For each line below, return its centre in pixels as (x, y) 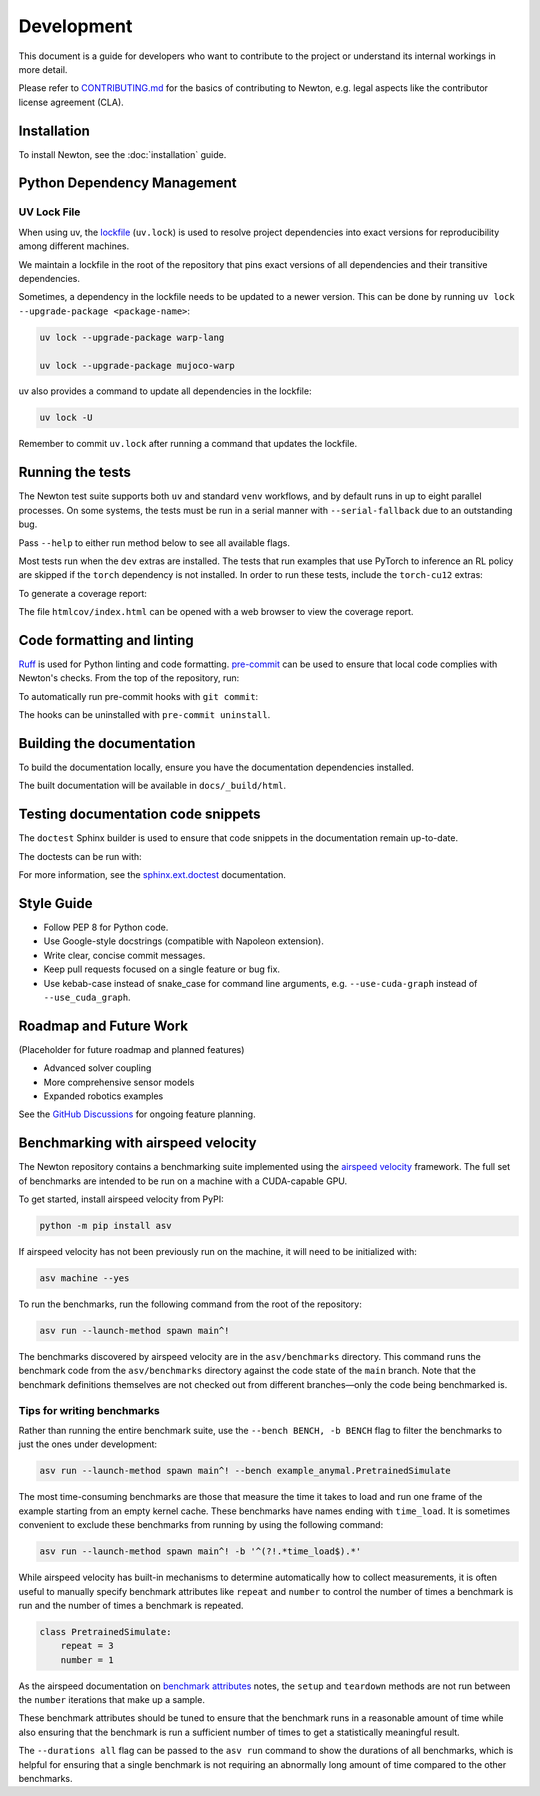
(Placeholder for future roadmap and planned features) (131, 1049)
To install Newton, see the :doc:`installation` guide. (122, 154)
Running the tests (75, 472)
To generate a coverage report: (82, 593)
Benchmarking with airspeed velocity (137, 1143)
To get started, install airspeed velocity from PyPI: (121, 1199)
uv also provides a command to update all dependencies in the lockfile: (165, 391)
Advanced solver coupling (97, 1068)
